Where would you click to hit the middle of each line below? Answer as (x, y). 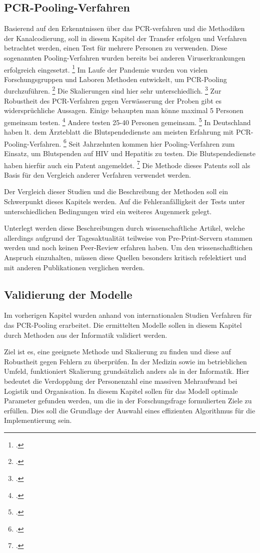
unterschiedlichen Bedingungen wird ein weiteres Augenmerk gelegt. (108, 211)
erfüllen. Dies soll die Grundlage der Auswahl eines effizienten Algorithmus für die (130, 410)
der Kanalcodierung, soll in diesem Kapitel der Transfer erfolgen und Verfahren (125, 38)
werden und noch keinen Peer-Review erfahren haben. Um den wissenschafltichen (128, 247)
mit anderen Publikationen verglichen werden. (74, 267)
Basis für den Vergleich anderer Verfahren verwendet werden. (97, 174)
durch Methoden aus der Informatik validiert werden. (86, 335)
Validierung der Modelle (68, 294)
